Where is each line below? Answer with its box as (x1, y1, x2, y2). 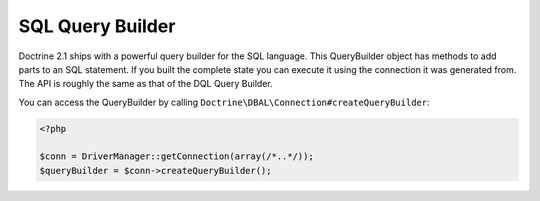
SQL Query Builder (18, 15, 176, 37)
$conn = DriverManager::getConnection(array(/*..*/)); (39, 151, 314, 162)
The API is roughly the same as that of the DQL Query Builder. (18, 78, 274, 90)
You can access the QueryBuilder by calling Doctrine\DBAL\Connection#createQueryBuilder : (18, 96, 430, 108)
